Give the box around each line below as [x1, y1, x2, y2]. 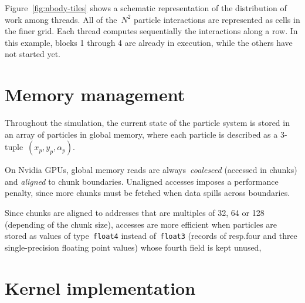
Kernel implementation [5, 275, 196, 299]
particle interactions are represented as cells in [134, 13, 300, 25]
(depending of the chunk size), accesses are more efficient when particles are [5, 218, 277, 230]
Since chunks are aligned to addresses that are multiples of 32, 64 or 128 [5, 207, 265, 219]
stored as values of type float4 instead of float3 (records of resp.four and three [5, 229, 297, 242]
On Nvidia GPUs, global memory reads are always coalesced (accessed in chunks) [5, 164, 297, 176]
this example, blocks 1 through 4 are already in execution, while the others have [5, 36, 293, 48]
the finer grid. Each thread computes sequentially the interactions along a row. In [5, 25, 298, 37]
